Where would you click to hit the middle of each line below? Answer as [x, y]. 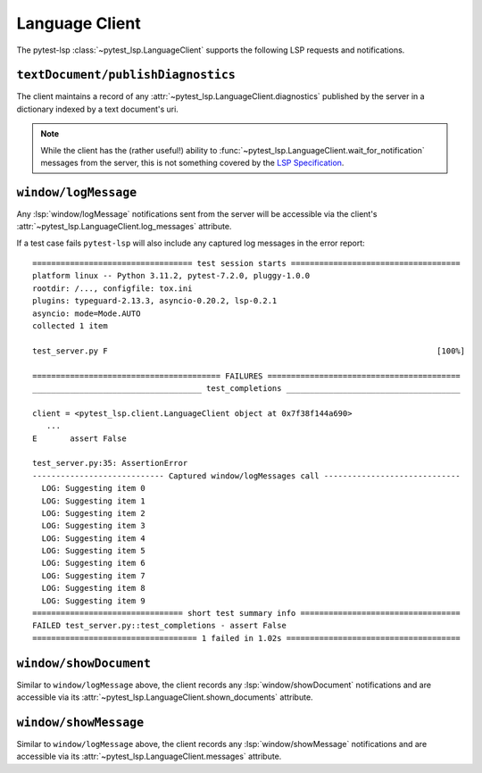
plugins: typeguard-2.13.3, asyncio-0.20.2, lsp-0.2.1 [155, 301]
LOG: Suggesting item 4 [94, 538]
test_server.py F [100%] [249, 351]
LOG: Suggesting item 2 [94, 513]
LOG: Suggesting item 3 [94, 526]
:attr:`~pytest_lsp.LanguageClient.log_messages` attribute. [124, 227]
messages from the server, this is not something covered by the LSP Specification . [192, 163]
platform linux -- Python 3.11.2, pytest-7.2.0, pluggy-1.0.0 [171, 276]
